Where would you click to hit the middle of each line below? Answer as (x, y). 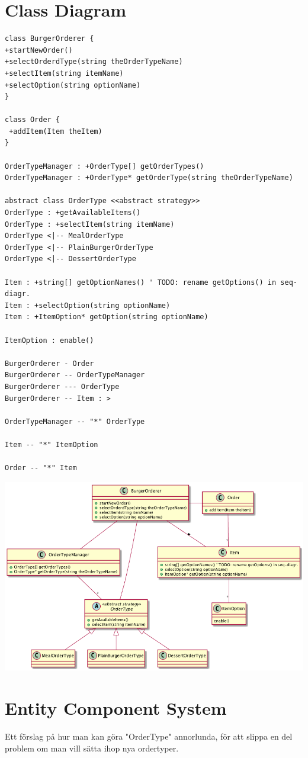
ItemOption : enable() (49, 340)
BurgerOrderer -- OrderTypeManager (75, 375)
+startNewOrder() (39, 50)
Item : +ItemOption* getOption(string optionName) (107, 317)
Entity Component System (116, 708)
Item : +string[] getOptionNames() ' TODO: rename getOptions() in (141, 282)
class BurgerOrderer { (49, 39)
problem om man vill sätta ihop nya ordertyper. (92, 748)
